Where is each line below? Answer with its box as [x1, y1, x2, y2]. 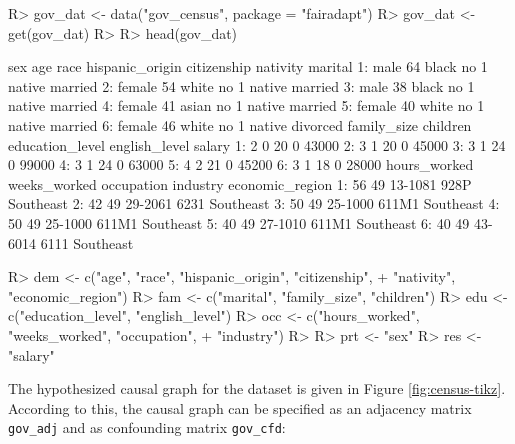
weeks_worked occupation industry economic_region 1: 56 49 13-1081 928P [8, 173, 472, 194]
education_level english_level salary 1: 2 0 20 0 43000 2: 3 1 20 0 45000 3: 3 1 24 [8, 134, 506, 155]
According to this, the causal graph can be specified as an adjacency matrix [8, 397, 472, 418]
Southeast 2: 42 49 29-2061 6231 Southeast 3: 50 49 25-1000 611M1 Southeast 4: [8, 193, 500, 214]
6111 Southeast [40, 232, 134, 253]
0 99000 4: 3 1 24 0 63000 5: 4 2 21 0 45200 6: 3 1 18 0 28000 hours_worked [8, 154, 474, 175]
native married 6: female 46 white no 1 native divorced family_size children [8, 114, 472, 135]
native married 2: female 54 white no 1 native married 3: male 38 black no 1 [8, 75, 475, 96]
